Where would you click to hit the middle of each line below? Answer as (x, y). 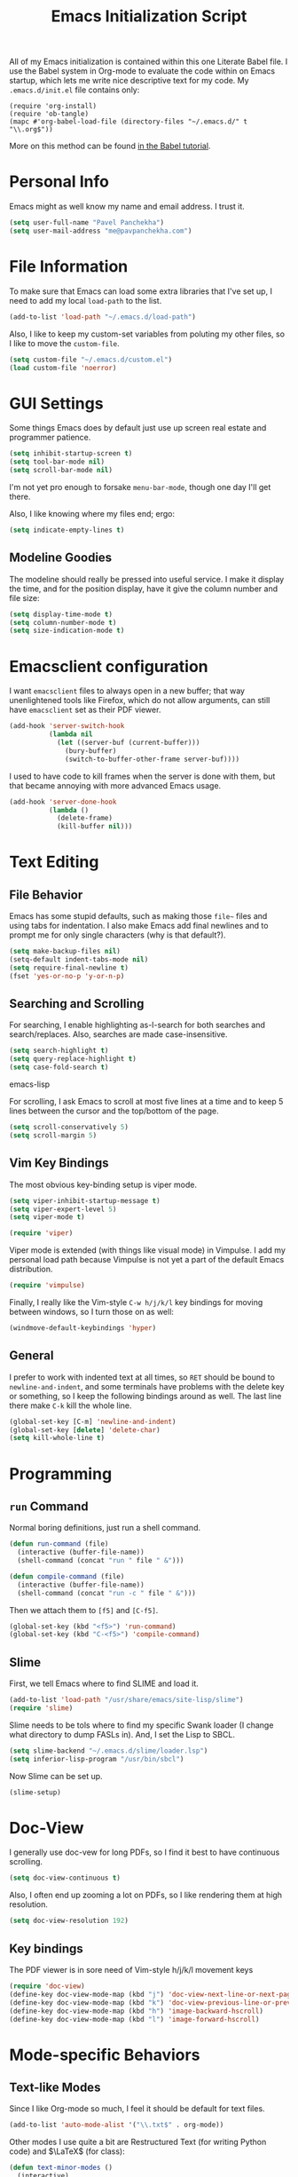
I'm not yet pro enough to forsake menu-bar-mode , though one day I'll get (140, 487)
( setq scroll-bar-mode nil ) (61, 471)
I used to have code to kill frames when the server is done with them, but (142, 776)
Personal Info (59, 182)
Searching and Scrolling (77, 1004)
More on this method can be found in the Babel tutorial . (110, 146)
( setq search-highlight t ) (59, 1051)
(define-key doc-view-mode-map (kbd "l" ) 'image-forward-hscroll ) (134, 2019)
